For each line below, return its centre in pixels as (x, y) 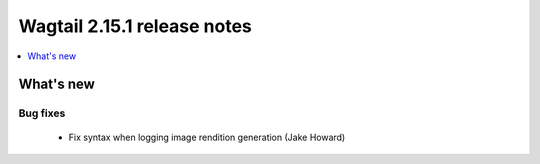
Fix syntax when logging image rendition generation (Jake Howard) (207, 137)
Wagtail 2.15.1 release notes (135, 26)
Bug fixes (42, 113)
